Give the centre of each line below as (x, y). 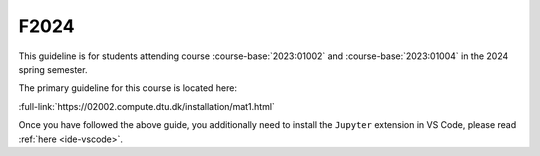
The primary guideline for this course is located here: (128, 88)
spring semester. (53, 69)
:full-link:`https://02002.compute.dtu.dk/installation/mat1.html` (146, 106)
